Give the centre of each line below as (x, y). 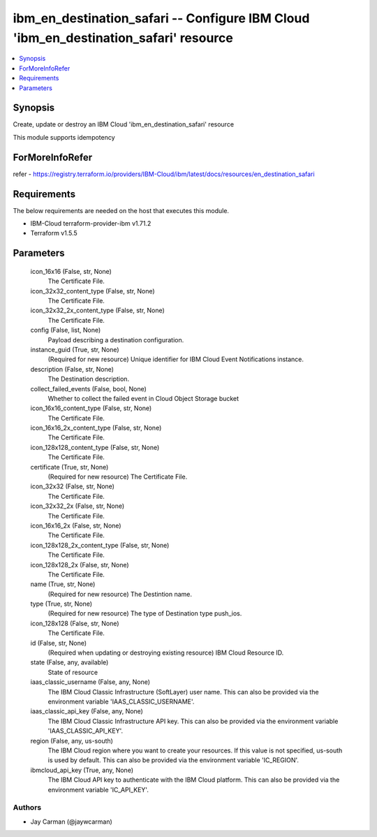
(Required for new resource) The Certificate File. (118, 477)
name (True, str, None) (63, 584)
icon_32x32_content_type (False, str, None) (93, 291)
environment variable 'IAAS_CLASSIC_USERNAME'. (121, 701)
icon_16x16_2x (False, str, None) (76, 525)
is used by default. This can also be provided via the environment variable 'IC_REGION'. (173, 760)
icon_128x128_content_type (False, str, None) (95, 447)
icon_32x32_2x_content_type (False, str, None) (98, 310)
